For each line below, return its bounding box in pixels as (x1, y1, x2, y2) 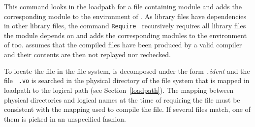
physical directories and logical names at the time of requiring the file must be (4, 94, 240, 105)
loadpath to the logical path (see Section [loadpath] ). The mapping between (4, 85, 234, 95)
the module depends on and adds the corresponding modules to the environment (4, 30, 247, 40)
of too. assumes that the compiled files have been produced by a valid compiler (4, 40, 242, 50)
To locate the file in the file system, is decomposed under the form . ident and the (4, 65, 250, 76)
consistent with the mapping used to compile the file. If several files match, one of (4, 104, 251, 114)
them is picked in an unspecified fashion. (4, 113, 126, 124)
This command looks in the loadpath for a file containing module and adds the (4, 1, 242, 11)
